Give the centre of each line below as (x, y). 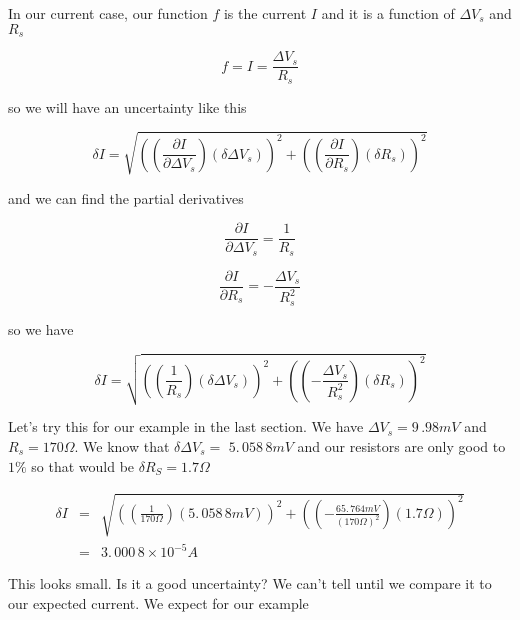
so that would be (83, 465)
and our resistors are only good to (401, 446)
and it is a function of (388, 13)
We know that (126, 446)
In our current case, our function (108, 13)
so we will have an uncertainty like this (127, 106)
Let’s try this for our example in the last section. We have (186, 426)
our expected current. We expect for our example (158, 602)
